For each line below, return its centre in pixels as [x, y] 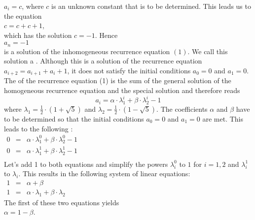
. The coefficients [182, 109]
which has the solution [38, 35]
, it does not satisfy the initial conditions [129, 71]
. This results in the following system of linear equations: [104, 173]
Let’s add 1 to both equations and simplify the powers [86, 164]
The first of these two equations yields [62, 202]
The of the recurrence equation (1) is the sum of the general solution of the [118, 80]
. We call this [208, 51]
